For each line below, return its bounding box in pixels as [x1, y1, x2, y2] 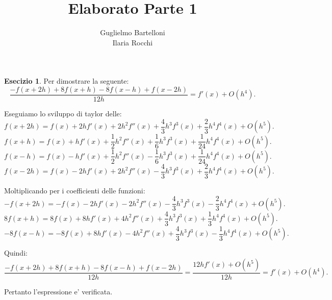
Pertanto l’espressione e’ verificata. [4, 286, 113, 297]
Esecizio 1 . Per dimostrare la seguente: [4, 76, 129, 86]
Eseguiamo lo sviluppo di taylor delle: [4, 108, 122, 118]
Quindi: [4, 247, 28, 258]
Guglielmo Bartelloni [100, 27, 165, 38]
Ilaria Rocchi [112, 37, 153, 47]
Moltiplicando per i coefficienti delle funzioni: [4, 185, 145, 196]
